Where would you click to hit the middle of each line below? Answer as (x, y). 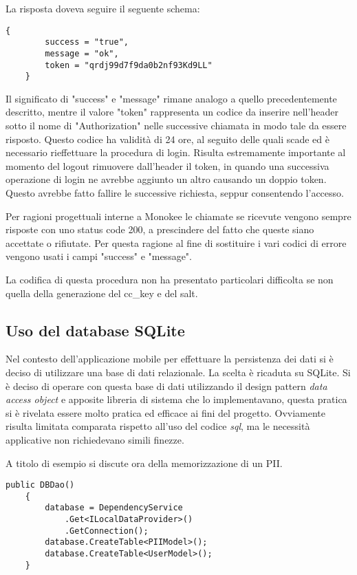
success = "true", (87, 42)
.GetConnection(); (106, 531)
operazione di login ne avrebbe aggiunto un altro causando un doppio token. (166, 179)
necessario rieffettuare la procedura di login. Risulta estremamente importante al (176, 152)
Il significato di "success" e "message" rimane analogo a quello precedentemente (171, 98)
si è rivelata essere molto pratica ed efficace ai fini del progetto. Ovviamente (166, 412)
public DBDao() (40, 485)
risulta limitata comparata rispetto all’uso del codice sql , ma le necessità (158, 426)
